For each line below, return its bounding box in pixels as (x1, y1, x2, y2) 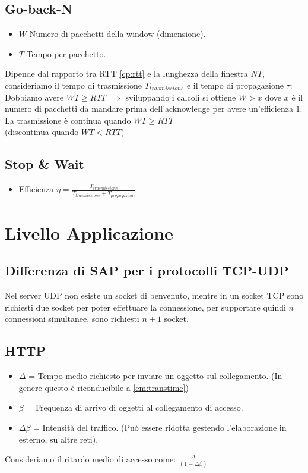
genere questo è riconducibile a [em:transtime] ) (18, 381, 189, 393)
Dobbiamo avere (5, 90, 64, 103)
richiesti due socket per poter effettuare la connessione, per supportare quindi (5, 300, 286, 313)
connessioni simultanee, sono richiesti (5, 312, 139, 325)
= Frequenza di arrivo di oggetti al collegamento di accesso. (26, 401, 243, 414)
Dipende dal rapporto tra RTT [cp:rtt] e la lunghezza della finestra (5, 67, 248, 80)
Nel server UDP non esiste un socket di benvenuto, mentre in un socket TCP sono (5, 289, 304, 302)
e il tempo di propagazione (186, 79, 284, 91)
